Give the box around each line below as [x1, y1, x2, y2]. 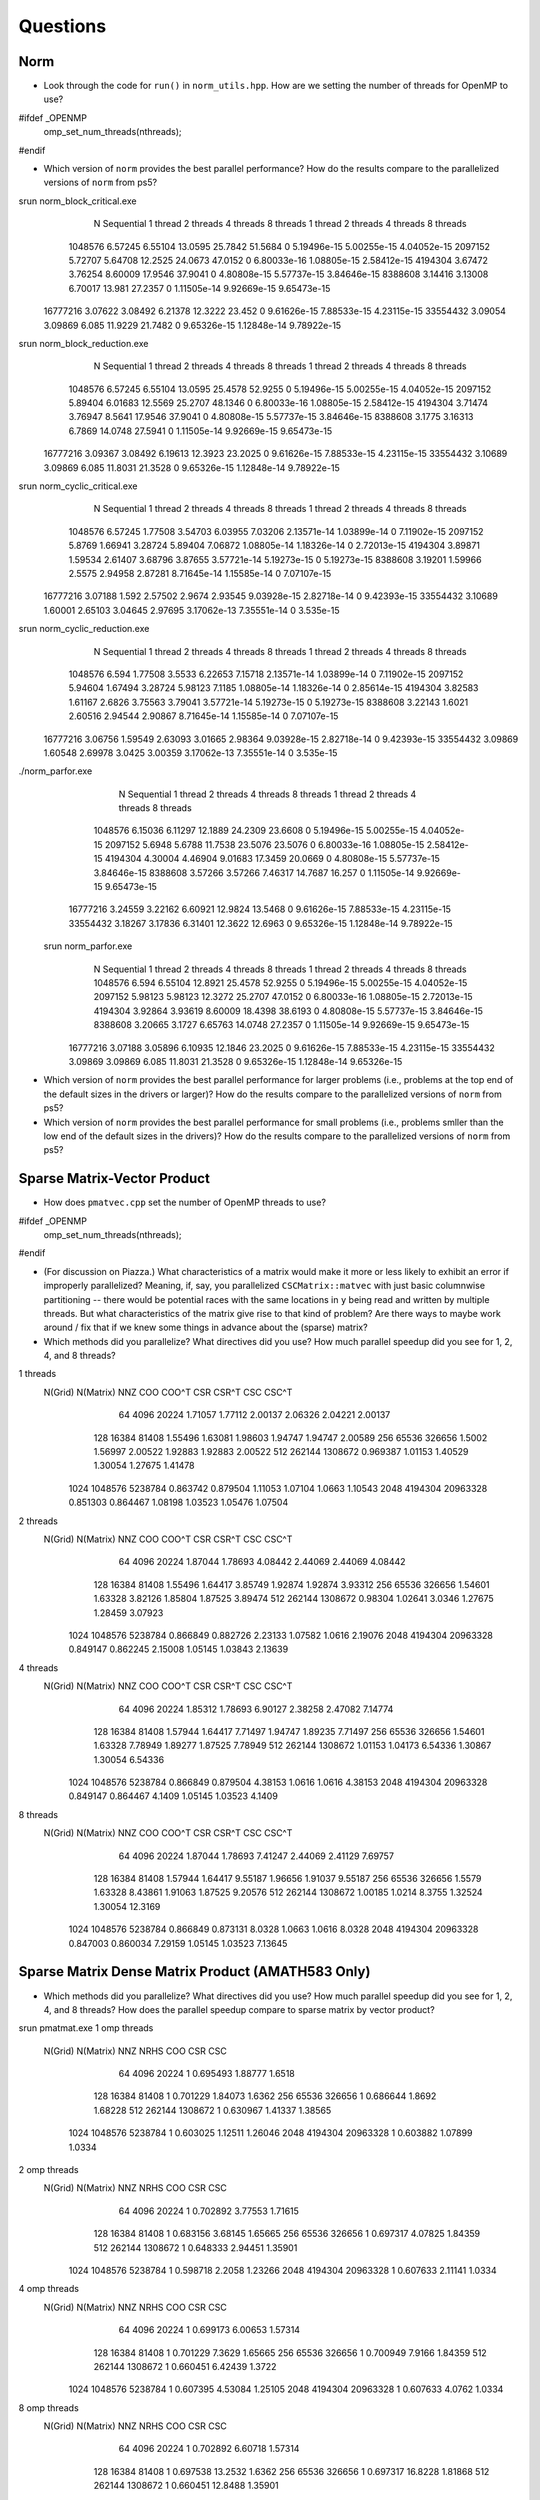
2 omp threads [18, 2164, 79, 2176]
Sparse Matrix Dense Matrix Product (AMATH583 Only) [18, 1963, 371, 1980]
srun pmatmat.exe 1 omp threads [18, 2022, 154, 2034]
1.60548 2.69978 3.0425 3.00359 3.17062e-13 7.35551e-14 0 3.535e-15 [43, 746, 338, 759]
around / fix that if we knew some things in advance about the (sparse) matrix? [43, 1321, 369, 1334]
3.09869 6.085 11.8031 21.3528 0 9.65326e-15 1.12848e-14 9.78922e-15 [43, 461, 340, 474]
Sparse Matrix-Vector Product [18, 1170, 210, 1187]
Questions [18, 15, 107, 37]
